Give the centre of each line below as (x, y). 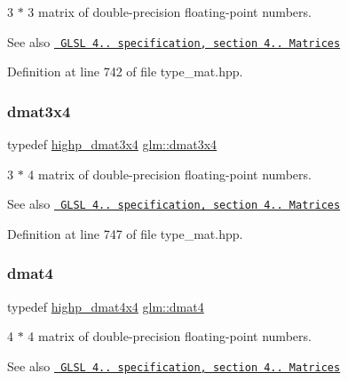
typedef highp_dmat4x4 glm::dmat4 (106, 306)
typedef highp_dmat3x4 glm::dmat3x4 (112, 144)
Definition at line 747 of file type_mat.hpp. (125, 233)
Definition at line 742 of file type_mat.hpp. (125, 71)
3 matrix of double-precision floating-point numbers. (170, 12)
